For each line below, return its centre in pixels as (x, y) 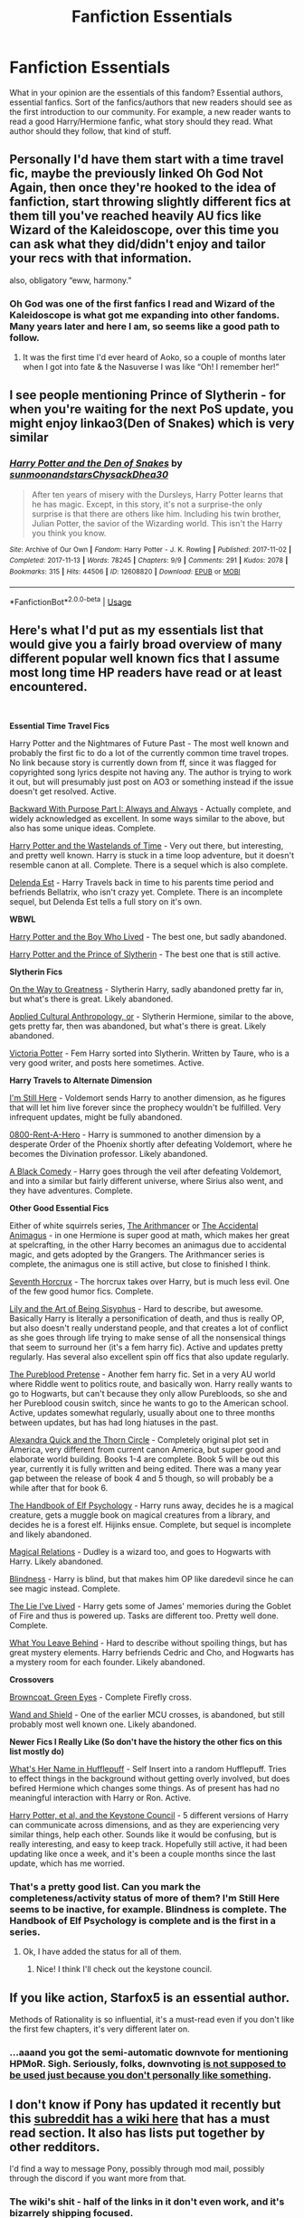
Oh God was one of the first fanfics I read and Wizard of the (142, 303)
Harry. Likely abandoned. (57, 1561)
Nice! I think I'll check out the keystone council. (124, 1969)
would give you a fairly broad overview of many (146, 644)
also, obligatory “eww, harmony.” (71, 280)
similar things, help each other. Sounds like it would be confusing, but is (143, 1834)
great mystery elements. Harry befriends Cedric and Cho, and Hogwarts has (152, 1653)
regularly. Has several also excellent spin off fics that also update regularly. (149, 1357)
